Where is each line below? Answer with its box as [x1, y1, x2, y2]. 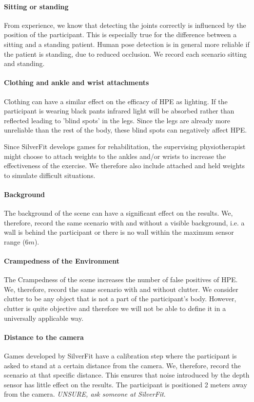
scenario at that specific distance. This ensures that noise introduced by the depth [4, 370, 250, 380]
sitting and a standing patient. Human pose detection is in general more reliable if [4, 39, 250, 49]
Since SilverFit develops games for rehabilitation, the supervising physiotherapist [4, 141, 246, 151]
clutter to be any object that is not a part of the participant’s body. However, [4, 293, 236, 304]
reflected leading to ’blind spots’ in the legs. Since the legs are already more [4, 115, 231, 125]
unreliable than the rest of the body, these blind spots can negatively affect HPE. [4, 125, 247, 135]
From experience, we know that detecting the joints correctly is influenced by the [4, 20, 246, 30]
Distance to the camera [4, 332, 84, 342]
